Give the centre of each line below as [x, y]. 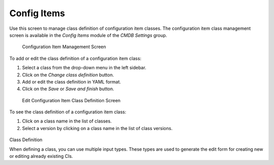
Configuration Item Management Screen [64, 47]
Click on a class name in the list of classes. [67, 121]
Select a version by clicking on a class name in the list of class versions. [97, 128]
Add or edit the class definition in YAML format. [72, 81]
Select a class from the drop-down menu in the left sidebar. [84, 68]
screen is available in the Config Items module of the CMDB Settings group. [88, 35]
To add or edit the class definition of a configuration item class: [75, 58]
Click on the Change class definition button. [68, 75]
